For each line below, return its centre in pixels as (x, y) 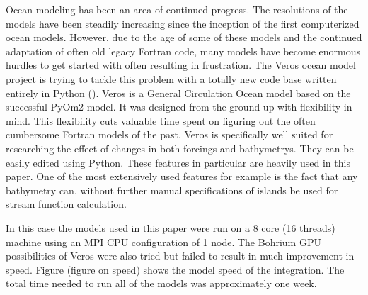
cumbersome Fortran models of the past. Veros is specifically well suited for (169, 134)
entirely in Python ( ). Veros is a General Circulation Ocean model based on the (178, 93)
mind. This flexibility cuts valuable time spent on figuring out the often (161, 120)
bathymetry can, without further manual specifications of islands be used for (172, 190)
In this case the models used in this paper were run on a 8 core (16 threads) (171, 227)
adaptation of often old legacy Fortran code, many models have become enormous (183, 51)
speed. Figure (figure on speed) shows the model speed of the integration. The (175, 269)
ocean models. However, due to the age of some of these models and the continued (184, 37)
